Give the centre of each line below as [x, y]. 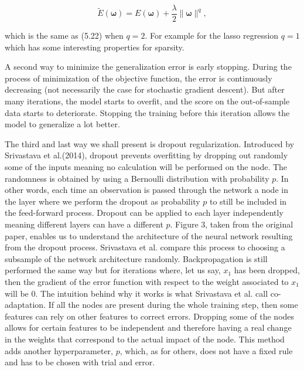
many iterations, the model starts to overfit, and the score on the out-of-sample [147, 101]
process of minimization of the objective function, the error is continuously [139, 78]
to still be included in [248, 201]
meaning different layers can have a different [84, 224]
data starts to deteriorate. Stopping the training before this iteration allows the [147, 112]
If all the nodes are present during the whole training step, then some [173, 305]
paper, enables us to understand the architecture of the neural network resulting [149, 235]
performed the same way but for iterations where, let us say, [113, 270]
